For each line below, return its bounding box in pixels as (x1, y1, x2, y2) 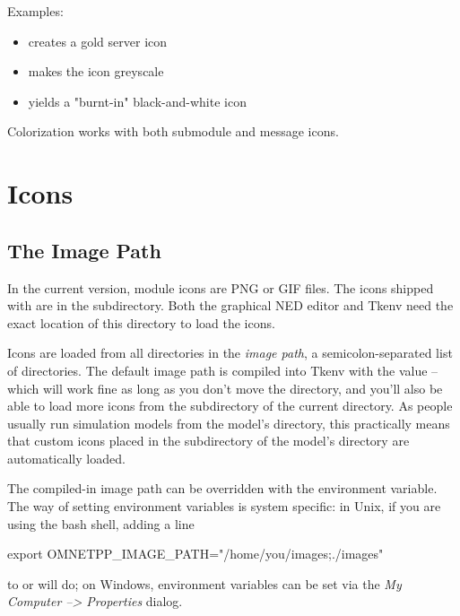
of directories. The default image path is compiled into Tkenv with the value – (7, 360, 438, 379)
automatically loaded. (7, 448, 126, 467)
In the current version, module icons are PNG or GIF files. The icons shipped (7, 278, 434, 297)
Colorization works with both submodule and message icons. (7, 122, 339, 141)
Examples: (7, 2, 64, 20)
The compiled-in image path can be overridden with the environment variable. (7, 479, 438, 498)
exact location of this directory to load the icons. (7, 313, 275, 332)
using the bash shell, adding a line (7, 514, 195, 533)
